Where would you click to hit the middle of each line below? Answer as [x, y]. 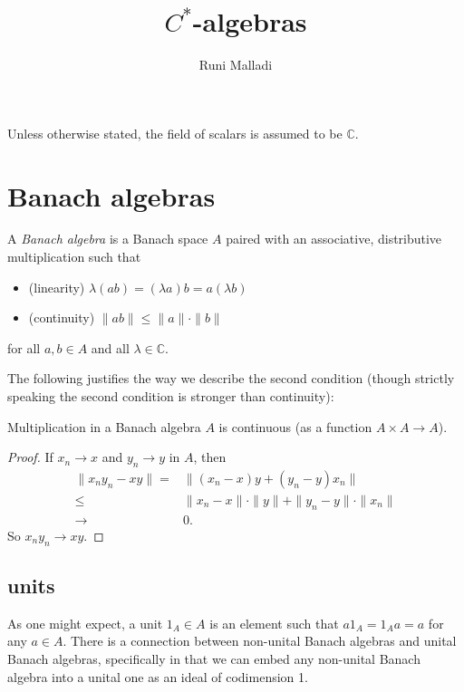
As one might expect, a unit [85, 623]
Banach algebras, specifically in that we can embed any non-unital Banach [214, 659]
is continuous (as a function [295, 426]
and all [110, 347]
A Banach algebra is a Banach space [108, 239]
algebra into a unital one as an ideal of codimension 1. [158, 676]
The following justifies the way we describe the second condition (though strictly [231, 378]
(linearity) [57, 287]
